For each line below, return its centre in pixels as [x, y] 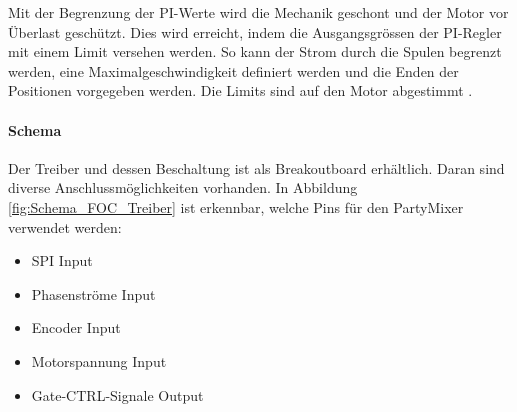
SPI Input [62, 260]
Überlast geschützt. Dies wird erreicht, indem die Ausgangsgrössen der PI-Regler [255, 31]
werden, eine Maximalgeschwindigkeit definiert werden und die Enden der [233, 70]
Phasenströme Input [93, 293]
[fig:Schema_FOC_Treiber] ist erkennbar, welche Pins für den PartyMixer [236, 206]
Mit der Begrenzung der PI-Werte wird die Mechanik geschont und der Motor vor [258, 12]
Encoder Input [76, 327]
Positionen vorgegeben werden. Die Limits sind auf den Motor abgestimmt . [240, 90]
